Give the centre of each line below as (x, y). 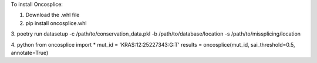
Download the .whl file (53, 15)
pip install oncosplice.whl (56, 23)
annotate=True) (30, 52)
